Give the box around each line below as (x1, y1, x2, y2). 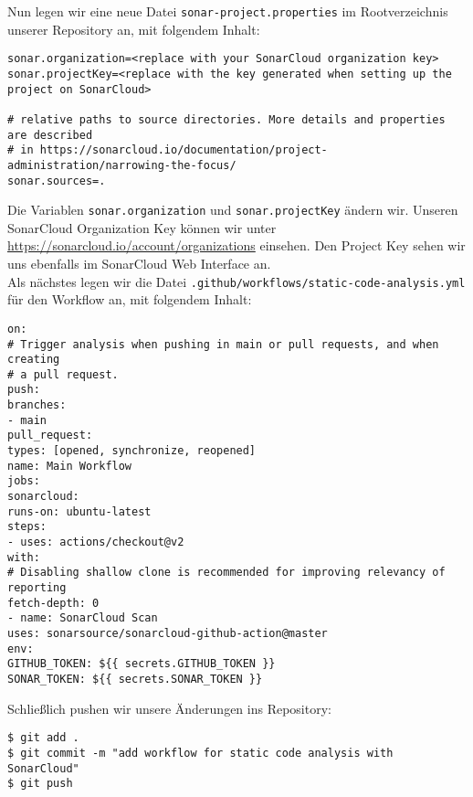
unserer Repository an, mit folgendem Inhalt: (7, 19, 260, 38)
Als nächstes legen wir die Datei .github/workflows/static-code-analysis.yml (7, 271, 466, 291)
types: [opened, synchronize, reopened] (7, 444, 257, 458)
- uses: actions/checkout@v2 (7, 536, 184, 549)
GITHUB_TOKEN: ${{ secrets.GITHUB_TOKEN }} (7, 657, 276, 671)
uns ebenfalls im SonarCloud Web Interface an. (7, 254, 271, 272)
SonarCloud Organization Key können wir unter (7, 218, 277, 237)
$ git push (7, 777, 73, 791)
